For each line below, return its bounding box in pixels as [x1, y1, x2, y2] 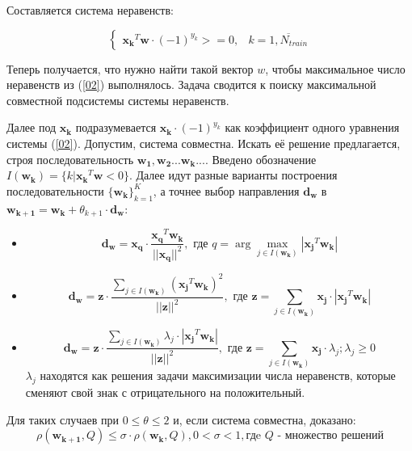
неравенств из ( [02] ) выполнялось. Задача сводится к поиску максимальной [6, 76, 376, 93]
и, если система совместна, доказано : [173, 411, 356, 428]
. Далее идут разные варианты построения [128, 166, 338, 183]
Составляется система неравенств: [6, 2, 174, 18]
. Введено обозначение [204, 150, 317, 167]
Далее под [6, 119, 57, 136]
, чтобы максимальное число [265, 60, 406, 77]
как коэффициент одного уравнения [225, 119, 400, 136]
